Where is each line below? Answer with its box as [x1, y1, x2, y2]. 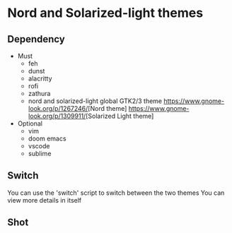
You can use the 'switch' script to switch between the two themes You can [7, 189, 225, 197]
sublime [28, 150, 52, 157]
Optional [17, 119, 42, 128]
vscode [28, 142, 50, 150]
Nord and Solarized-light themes [7, 5, 204, 21]
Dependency [7, 33, 65, 45]
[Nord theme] [88, 104, 127, 112]
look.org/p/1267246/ [28, 104, 88, 112]
